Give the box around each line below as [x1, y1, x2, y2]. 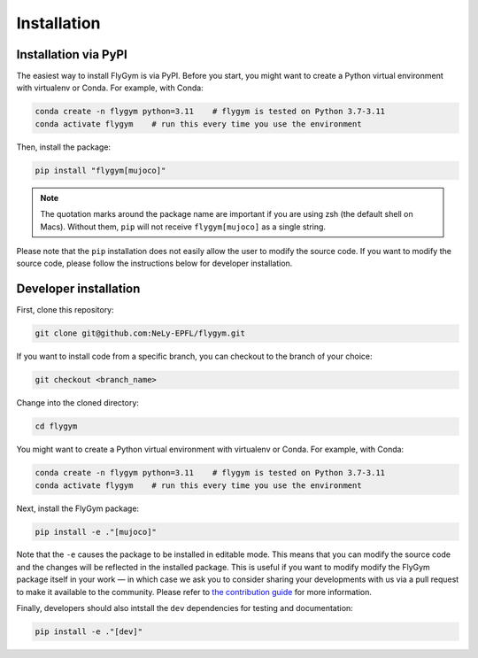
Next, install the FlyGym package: [16, 503, 140, 514]
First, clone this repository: [16, 305, 114, 315]
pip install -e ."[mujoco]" [35, 527, 157, 537]
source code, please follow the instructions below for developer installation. [16, 258, 293, 269]
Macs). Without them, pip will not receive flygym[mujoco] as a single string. [40, 221, 327, 232]
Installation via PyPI [16, 47, 127, 62]
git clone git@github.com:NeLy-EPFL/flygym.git [35, 329, 245, 338]
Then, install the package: [16, 142, 111, 152]
